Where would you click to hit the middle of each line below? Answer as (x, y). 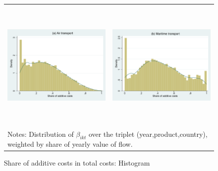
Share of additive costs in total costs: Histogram (77, 163)
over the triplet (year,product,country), (148, 134)
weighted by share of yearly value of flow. (70, 144)
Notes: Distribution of (41, 134)
